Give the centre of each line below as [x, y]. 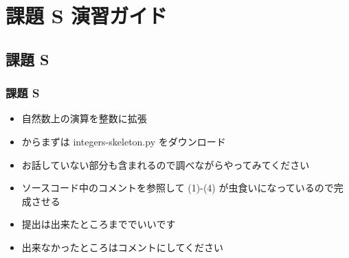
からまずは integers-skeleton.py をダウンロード [124, 141]
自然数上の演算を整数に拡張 [84, 118]
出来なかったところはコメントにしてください [122, 247]
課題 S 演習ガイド [87, 15]
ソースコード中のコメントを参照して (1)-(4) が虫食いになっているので [178, 188]
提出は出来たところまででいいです [99, 224]
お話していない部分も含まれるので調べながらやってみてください [166, 164]
